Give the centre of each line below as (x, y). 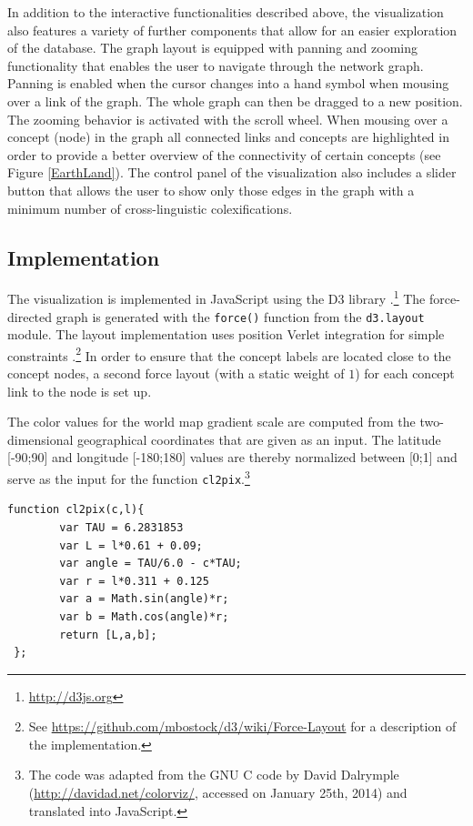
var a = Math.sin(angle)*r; (144, 599)
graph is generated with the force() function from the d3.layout (240, 316)
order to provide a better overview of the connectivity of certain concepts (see (224, 154)
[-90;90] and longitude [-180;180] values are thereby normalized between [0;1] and (232, 457)
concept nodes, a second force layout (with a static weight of (176, 373)
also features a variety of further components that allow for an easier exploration (232, 30)
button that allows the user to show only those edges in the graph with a (211, 190)
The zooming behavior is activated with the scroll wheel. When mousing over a (228, 119)
